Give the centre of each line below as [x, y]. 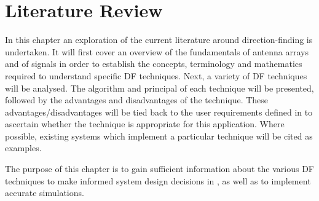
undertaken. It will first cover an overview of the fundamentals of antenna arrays [157, 51]
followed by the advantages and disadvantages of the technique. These [137, 100]
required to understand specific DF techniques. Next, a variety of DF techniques [156, 75]
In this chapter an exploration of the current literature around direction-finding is [159, 40]
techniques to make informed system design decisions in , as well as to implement [158, 180]
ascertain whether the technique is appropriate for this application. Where [145, 124]
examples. [23, 148]
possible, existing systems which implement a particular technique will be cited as [159, 136]
